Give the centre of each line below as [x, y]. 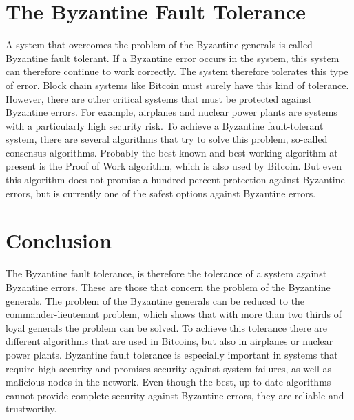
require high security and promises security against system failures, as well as [169, 368]
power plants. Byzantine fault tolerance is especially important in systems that [172, 354]
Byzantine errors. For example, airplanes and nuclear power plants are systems [171, 112]
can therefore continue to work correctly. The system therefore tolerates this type [177, 71]
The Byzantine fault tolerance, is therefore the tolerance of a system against [166, 273]
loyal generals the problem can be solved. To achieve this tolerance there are [167, 327]
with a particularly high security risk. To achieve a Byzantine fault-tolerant [165, 125]
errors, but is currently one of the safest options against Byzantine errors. [161, 193]
